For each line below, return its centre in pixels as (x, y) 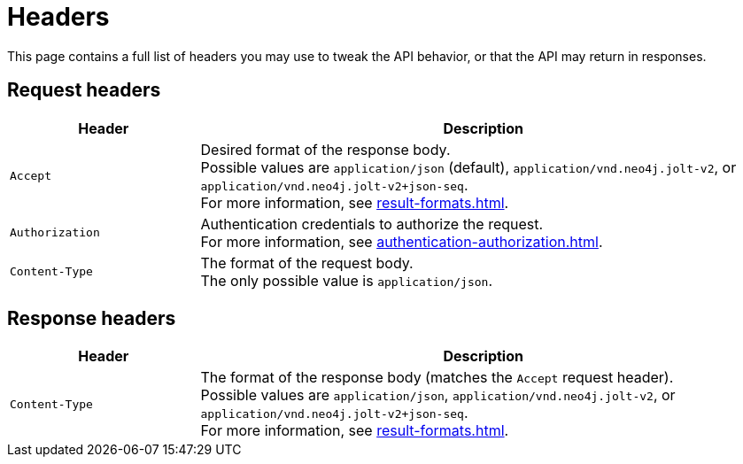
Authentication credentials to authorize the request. (372, 224)
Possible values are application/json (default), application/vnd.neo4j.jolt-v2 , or (468, 167)
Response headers (92, 319)
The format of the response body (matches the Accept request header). (437, 378)
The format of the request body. (307, 263)
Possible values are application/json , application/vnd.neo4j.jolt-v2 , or (438, 395)
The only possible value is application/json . (346, 280)
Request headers (84, 90)
